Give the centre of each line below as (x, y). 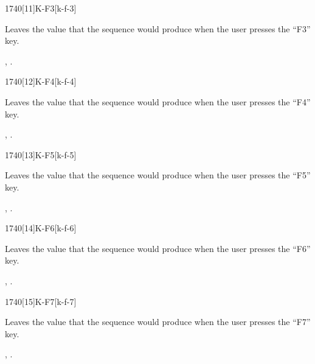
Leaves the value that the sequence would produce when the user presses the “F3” (158, 28)
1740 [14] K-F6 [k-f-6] (41, 228)
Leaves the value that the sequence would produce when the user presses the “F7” (158, 322)
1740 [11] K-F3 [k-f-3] (41, 8)
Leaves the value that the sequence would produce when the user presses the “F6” (158, 248)
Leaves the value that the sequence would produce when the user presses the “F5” (158, 175)
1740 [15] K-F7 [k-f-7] (41, 301)
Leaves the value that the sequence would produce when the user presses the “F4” (158, 101)
